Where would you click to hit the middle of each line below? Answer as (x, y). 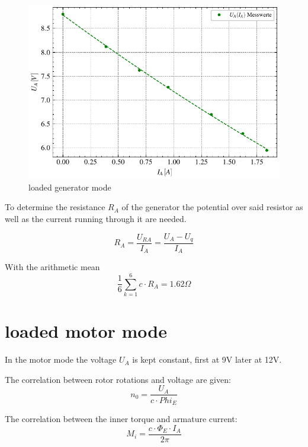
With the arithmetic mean (52, 267)
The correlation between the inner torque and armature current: (121, 418)
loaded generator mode (70, 187)
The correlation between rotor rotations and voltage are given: (118, 379)
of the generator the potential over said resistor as (212, 207)
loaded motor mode (86, 331)
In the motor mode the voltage (61, 359)
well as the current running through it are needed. (96, 218)
